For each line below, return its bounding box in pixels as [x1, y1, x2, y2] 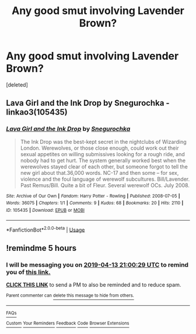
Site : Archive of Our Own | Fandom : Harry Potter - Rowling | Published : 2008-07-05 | [6, 193, 180, 199]
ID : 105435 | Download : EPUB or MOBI [6, 207, 85, 213]
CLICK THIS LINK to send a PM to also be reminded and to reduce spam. [6, 281, 181, 288]
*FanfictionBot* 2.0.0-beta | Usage [6, 225, 85, 233]
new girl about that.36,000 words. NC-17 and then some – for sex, [20, 169, 179, 176]
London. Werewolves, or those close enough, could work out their [20, 144, 179, 151]
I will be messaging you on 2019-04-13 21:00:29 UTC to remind [6, 260, 188, 268]
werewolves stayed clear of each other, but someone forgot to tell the [20, 163, 188, 170]
